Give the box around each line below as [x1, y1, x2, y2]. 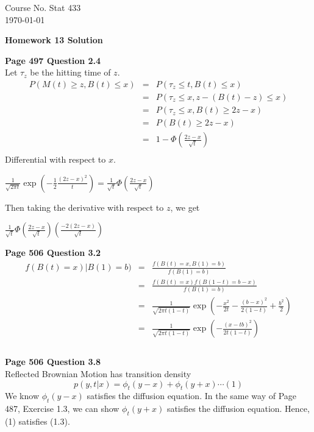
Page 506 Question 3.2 [5, 246, 101, 259]
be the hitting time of [30, 66, 111, 79]
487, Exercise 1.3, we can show [5, 402, 120, 415]
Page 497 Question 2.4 [5, 54, 101, 66]
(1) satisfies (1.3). [5, 414, 70, 427]
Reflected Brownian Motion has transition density [5, 367, 191, 380]
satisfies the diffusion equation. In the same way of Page [87, 389, 297, 402]
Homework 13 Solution [5, 34, 103, 46]
